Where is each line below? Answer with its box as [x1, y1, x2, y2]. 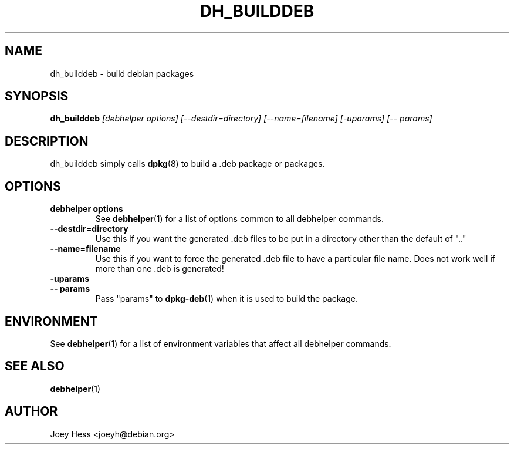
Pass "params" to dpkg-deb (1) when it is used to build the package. [95, 293, 358, 304]
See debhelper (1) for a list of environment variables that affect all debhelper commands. [50, 338, 391, 349]
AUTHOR [5, 404, 58, 419]
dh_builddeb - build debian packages [50, 68, 194, 79]
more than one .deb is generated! [95, 264, 224, 274]
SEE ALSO [5, 359, 65, 374]
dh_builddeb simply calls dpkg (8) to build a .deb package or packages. [50, 158, 325, 169]
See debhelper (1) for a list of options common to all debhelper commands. [95, 214, 384, 224]
